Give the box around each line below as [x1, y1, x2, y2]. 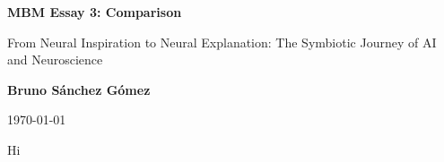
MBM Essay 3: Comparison [7, 3, 182, 21]
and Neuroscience [7, 50, 103, 69]
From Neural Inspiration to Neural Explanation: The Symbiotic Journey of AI [7, 32, 437, 51]
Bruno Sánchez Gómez [7, 80, 151, 98]
